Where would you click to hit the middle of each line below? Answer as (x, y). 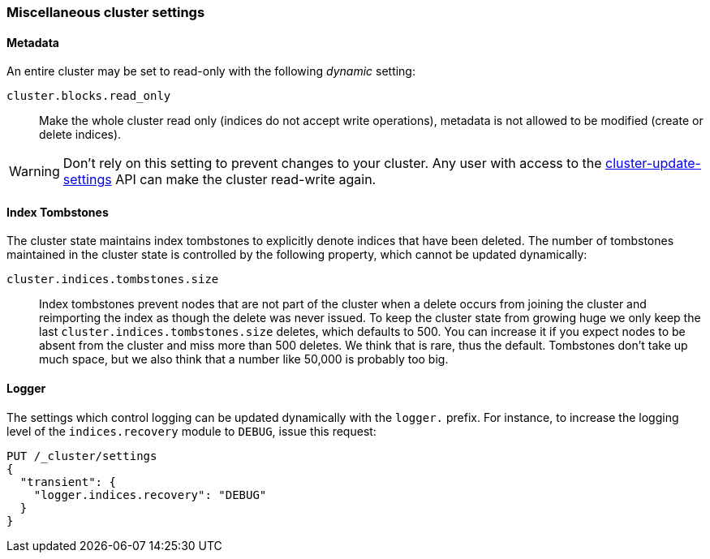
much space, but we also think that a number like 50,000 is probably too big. (244, 359)
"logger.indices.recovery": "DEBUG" (150, 494)
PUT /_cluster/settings (82, 456)
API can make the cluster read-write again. (246, 180)
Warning (34, 172)
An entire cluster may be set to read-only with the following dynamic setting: (211, 71)
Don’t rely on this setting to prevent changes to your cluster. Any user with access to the (332, 163)
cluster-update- (653, 163)
